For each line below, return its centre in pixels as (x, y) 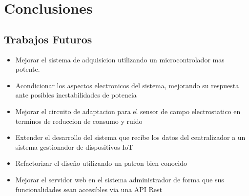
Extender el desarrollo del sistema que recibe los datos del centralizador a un (130, 137)
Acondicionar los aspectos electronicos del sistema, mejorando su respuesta (127, 85)
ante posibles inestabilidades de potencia (76, 95)
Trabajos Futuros (48, 39)
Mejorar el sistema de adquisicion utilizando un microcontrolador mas (120, 59)
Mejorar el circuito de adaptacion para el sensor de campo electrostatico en (128, 111)
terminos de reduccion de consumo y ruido (79, 121)
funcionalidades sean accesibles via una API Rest (89, 189)
